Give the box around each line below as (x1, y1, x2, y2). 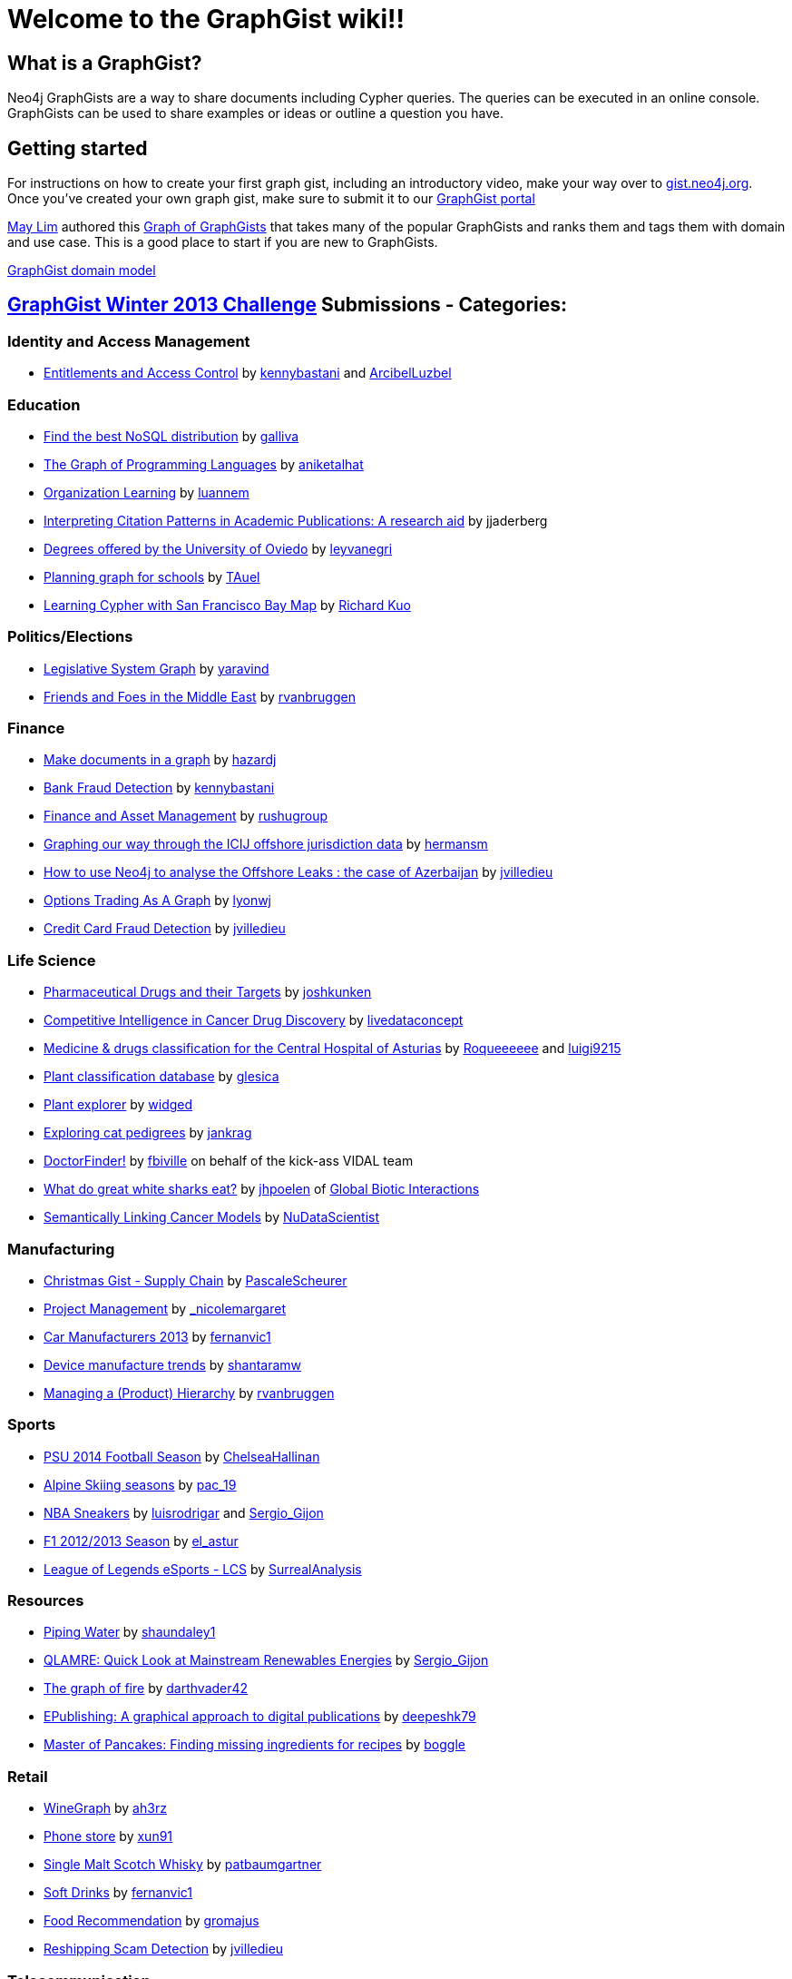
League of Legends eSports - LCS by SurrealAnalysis (44, 1561, 362, 1577)
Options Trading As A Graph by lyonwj (44, 892, 272, 909)
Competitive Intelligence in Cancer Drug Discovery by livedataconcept (44, 1012, 464, 1029)
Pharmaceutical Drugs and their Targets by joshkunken (44, 984, 372, 1000)
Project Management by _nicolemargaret (44, 1300, 287, 1316)
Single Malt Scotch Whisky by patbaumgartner (44, 1856, 322, 1873)
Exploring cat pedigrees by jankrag (44, 1125, 252, 1141)
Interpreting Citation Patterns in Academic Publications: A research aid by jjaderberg (44, 512, 548, 528)
